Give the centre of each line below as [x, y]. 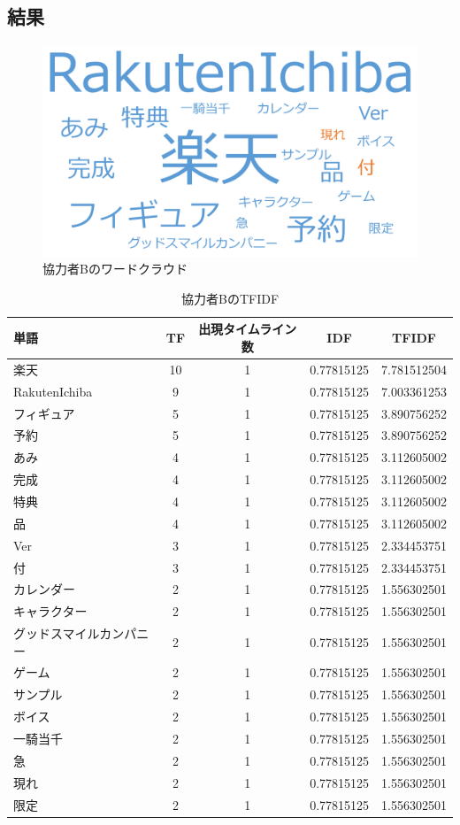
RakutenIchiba [53, 391]
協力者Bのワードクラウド [115, 269]
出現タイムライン [248, 329]
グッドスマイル [57, 633]
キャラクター [50, 611]
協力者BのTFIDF [230, 298]
